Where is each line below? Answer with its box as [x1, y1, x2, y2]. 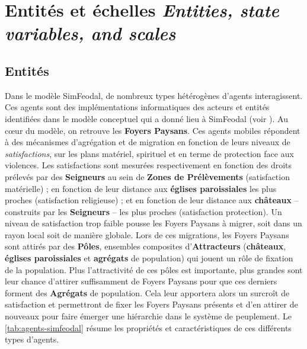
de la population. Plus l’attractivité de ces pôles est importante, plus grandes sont [5, 263, 303, 276]
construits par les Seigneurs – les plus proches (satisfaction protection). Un [5, 205, 282, 217]
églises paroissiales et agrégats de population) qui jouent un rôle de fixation [5, 252, 293, 264]
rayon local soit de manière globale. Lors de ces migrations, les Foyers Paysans [5, 228, 289, 241]
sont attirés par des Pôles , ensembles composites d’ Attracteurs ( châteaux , [5, 240, 286, 252]
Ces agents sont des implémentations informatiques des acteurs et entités [5, 101, 270, 113]
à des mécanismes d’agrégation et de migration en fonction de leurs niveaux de [5, 136, 290, 148]
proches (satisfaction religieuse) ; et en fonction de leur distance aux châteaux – [5, 194, 299, 206]
